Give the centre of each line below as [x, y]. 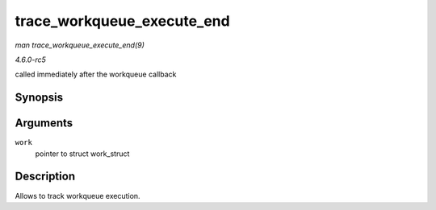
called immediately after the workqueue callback [96, 74]
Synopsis [39, 98]
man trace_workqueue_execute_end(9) [80, 45]
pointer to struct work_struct [82, 154]
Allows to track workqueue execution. [78, 196]
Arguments [44, 124]
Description [45, 177]
